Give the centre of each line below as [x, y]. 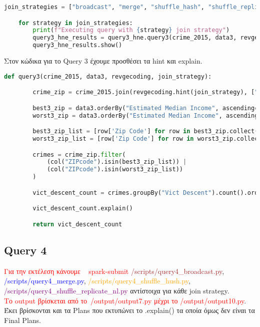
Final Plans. [22, 320]
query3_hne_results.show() [77, 45]
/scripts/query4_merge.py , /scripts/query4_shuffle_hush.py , [97, 281]
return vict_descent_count [77, 224]
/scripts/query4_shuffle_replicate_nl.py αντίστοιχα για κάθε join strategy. [117, 290]
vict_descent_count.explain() [83, 209]
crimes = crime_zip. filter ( [79, 154]
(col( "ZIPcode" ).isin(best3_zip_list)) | [117, 162]
